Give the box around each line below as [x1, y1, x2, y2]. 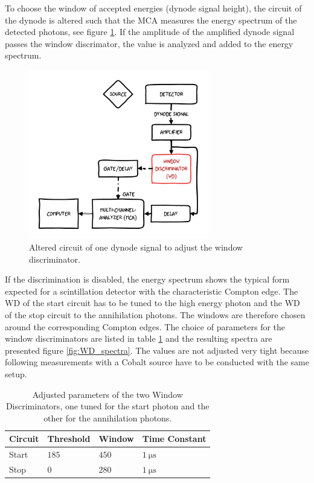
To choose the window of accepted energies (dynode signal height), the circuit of [5, 2, 302, 14]
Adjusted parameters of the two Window [32, 388, 183, 400]
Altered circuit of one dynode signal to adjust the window [29, 240, 243, 253]
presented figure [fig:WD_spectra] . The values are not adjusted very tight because [5, 344, 309, 356]
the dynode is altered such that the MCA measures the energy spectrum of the [5, 13, 297, 26]
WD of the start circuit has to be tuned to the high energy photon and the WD [5, 296, 300, 309]
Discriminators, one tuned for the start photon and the [5, 400, 210, 412]
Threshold [47, 432, 91, 445]
